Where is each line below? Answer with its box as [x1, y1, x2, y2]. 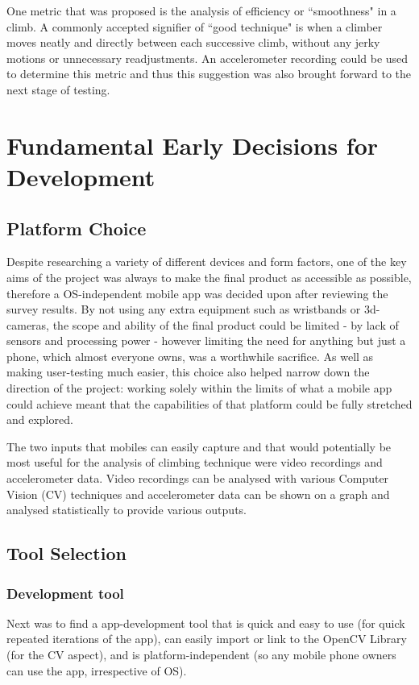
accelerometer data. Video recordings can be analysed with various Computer [6, 470, 389, 487]
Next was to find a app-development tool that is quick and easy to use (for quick [6, 614, 405, 631]
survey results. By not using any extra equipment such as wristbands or [6, 301, 361, 318]
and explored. [6, 411, 73, 428]
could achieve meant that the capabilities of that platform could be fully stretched [6, 395, 413, 412]
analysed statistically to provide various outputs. [6, 501, 247, 518]
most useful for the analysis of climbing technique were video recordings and [6, 454, 383, 471]
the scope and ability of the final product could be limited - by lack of [52, 316, 399, 333]
